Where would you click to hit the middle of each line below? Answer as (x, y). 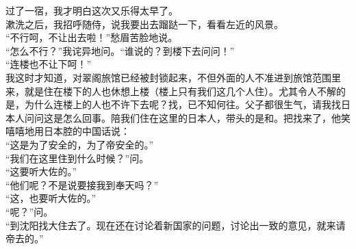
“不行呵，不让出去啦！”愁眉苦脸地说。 (92, 37)
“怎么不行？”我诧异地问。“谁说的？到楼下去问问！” (120, 50)
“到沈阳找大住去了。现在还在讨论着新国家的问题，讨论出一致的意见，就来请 (176, 225)
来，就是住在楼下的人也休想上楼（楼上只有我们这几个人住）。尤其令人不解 (171, 91)
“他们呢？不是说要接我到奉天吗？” (82, 184)
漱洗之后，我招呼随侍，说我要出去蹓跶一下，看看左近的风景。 (144, 24)
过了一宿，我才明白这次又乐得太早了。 (92, 10)
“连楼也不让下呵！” (49, 64)
